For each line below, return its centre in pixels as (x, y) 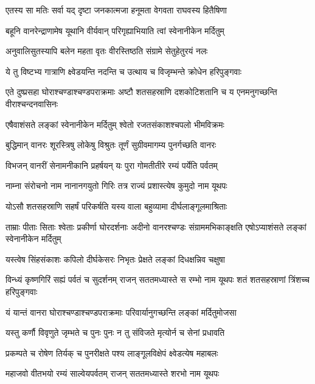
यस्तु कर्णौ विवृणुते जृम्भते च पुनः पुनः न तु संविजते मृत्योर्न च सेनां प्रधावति (115, 332)
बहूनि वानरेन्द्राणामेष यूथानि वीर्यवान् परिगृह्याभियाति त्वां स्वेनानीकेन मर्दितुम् (115, 30)
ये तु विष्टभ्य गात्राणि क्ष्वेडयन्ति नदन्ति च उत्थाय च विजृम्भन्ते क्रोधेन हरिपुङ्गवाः (123, 71)
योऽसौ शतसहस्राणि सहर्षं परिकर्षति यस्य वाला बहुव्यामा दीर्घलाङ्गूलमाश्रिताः (116, 206)
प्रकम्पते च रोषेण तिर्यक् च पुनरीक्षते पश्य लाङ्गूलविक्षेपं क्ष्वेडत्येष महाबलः (112, 353)
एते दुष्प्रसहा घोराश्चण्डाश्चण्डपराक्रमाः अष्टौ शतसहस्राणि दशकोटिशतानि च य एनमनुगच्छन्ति (141, 92)
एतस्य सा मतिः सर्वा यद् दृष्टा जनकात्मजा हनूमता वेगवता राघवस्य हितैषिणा (116, 10)
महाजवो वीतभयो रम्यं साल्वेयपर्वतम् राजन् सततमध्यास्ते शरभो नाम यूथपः (112, 373)
